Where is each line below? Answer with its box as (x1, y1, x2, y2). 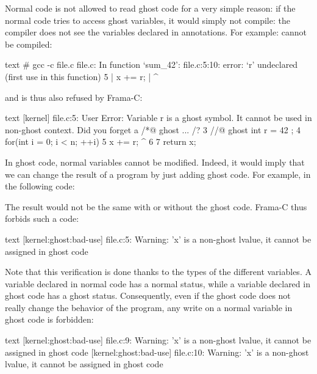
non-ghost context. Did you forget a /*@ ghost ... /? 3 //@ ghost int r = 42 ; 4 (5, 123, 301, 136)
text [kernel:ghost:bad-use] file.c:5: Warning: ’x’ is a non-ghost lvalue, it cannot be (5, 232, 312, 245)
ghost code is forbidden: (5, 313, 94, 326)
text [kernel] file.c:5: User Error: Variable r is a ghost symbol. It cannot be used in (5, 111, 312, 124)
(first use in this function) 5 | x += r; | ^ (5, 70, 158, 82)
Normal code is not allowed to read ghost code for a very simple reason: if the (5, 2, 296, 14)
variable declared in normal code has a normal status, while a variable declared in (5, 277, 310, 290)
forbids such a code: (5, 212, 79, 225)
